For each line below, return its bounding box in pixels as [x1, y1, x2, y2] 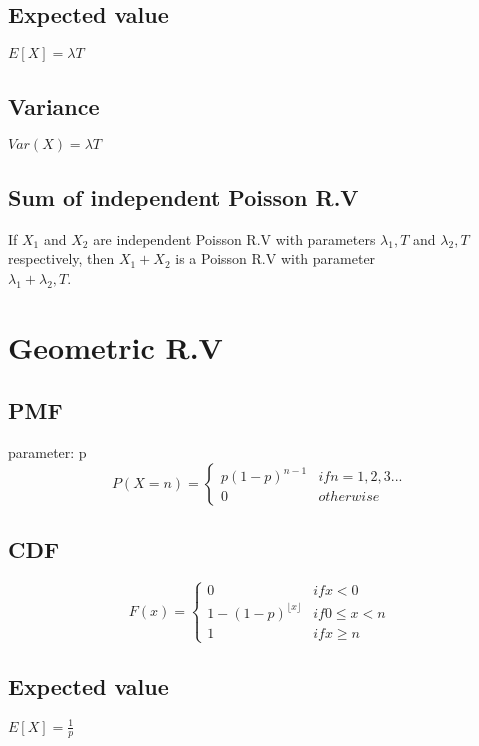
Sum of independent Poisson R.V [8, 181, 359, 212]
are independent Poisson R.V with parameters [93, 228, 376, 249]
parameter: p [8, 441, 87, 462]
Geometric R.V [8, 326, 223, 367]
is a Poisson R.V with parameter [175, 248, 376, 269]
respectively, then [8, 248, 115, 269]
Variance [8, 90, 100, 121]
